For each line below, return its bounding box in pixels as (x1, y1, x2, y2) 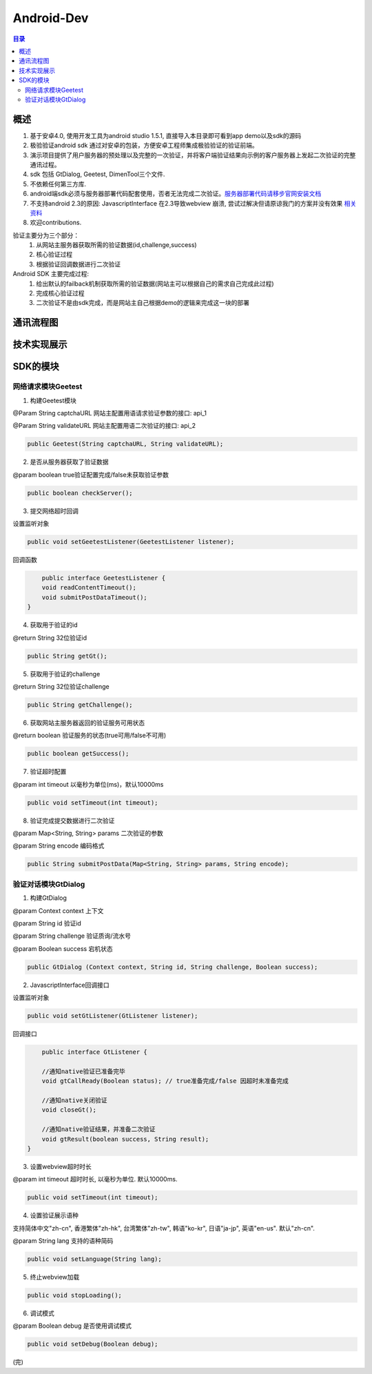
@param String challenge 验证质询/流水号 (12, 932, 131, 940)
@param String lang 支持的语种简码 (12, 1237, 114, 1245)
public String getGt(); (27, 652, 108, 660)
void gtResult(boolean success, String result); (41, 1135, 209, 1143)
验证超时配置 (30, 767, 67, 776)
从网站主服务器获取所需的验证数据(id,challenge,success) (36, 241, 197, 249)
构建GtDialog (30, 894, 67, 902)
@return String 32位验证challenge (12, 682, 110, 690)
